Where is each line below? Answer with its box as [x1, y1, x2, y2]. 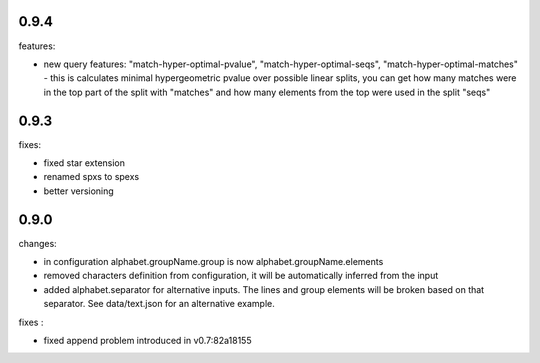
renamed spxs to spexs [43, 171, 140, 183]
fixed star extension [43, 156, 125, 169]
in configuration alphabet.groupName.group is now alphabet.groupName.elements [43, 256, 384, 268]
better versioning [43, 185, 114, 197]
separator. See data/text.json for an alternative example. [43, 298, 275, 310]
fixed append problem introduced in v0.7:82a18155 [43, 335, 252, 347]
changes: [18, 237, 57, 249]
